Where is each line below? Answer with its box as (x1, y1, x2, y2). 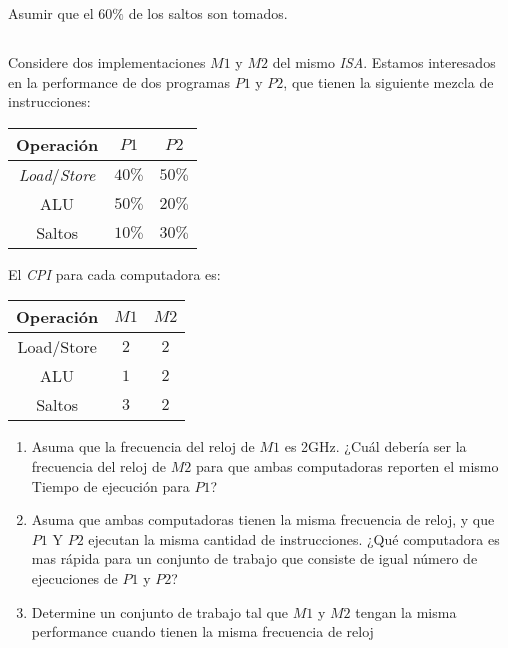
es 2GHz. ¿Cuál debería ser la (284, 436, 467, 457)
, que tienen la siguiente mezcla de (283, 71, 494, 92)
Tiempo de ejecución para (31, 475, 190, 496)
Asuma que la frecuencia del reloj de (31, 436, 255, 457)
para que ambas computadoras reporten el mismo (195, 455, 499, 476)
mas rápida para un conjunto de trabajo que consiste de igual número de (31, 548, 478, 569)
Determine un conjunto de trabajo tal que (31, 601, 288, 622)
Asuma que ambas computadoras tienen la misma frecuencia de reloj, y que (31, 509, 495, 530)
